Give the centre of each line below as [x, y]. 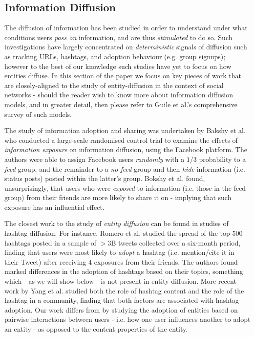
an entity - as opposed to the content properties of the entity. [96, 329]
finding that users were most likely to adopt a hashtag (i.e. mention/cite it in [119, 252]
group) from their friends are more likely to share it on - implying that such [118, 197]
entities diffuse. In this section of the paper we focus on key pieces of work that [123, 76]
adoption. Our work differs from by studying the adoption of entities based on [121, 309]
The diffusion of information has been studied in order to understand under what [126, 28]
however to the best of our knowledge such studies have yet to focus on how [118, 66]
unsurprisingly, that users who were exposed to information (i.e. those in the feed [125, 188]
